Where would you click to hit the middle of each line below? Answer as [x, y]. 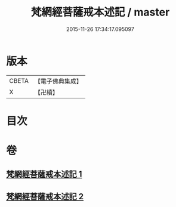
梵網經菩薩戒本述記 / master [100, 12]
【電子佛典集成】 [58, 81]
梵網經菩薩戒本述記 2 [45, 197]
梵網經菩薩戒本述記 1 [44, 174]
